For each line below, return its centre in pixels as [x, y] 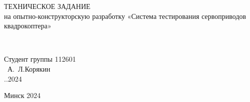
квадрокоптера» [28, 26]
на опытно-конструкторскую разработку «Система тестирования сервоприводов [125, 16]
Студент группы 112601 [40, 59]
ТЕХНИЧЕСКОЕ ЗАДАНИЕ [47, 6]
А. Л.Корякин [29, 68]
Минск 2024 [23, 95]
